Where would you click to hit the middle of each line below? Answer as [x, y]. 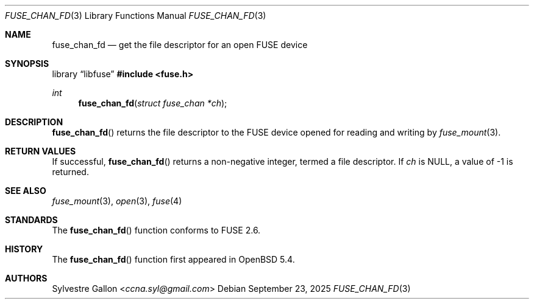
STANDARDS [31, 220]
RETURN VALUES [41, 151]
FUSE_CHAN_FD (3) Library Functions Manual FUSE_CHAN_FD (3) [136, 16]
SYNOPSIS [27, 64]
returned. [70, 172]
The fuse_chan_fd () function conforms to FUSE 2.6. [156, 230]
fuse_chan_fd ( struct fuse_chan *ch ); [153, 103]
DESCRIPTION [34, 122]
